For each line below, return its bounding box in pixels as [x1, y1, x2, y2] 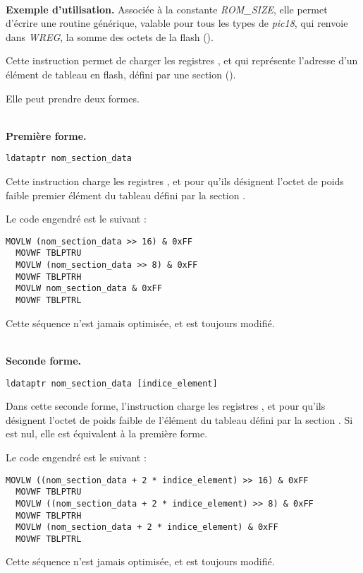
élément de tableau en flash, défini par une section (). [6, 66, 236, 81]
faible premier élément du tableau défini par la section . [6, 187, 246, 202]
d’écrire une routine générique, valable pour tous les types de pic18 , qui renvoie [6, 16, 348, 30]
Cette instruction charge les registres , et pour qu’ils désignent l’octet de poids [6, 174, 344, 188]
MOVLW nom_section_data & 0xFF [16, 283, 162, 294]
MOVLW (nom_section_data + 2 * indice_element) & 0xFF [16, 522, 278, 533]
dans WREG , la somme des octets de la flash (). [6, 29, 214, 44]
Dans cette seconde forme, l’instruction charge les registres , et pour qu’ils [6, 398, 326, 413]
